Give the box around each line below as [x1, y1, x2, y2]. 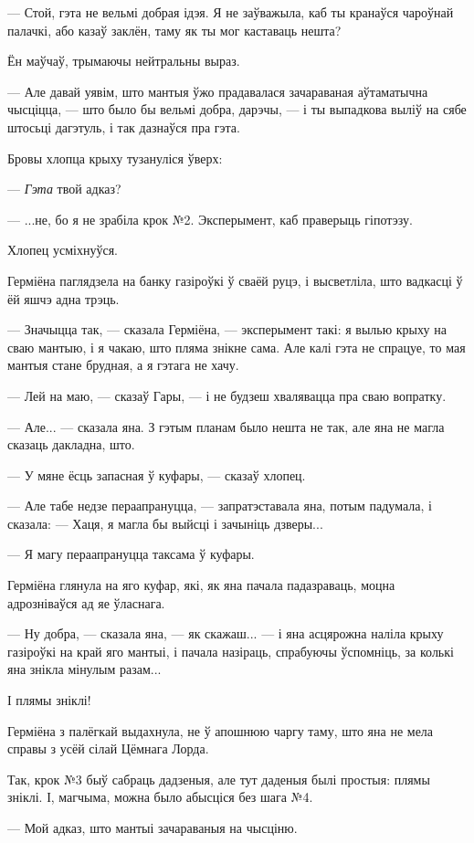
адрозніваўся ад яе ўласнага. [7, 593, 165, 612]
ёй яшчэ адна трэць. [7, 289, 120, 308]
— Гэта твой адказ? [7, 179, 121, 198]
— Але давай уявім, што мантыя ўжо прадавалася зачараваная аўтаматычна [7, 81, 428, 100]
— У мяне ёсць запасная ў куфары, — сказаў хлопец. [7, 465, 306, 484]
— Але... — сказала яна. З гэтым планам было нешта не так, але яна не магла [7, 416, 445, 436]
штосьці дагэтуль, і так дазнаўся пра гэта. [7, 117, 240, 136]
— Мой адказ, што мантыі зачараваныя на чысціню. [7, 818, 298, 837]
